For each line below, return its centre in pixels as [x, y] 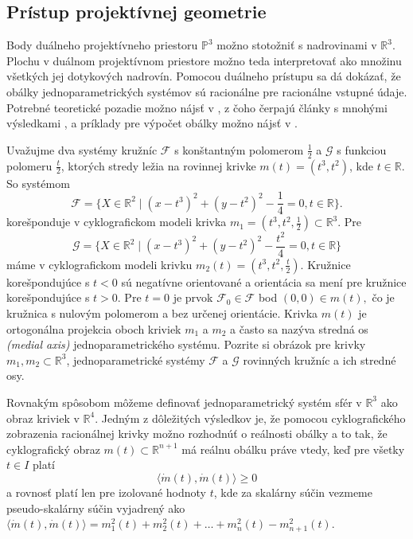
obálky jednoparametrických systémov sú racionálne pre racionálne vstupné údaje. [207, 91]
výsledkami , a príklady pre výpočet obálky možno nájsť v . [152, 123]
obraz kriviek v [43, 418]
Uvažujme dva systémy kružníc [82, 149]
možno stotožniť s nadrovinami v [297, 45]
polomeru [29, 165]
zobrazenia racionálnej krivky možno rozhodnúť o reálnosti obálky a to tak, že [197, 434]
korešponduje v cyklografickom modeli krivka [117, 222]
